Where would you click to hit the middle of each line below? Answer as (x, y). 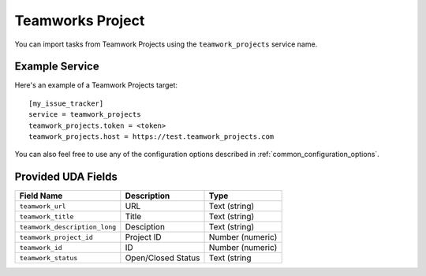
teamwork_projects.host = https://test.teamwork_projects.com (151, 137)
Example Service (57, 67)
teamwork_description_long (68, 227)
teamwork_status (49, 257)
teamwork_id (41, 247)
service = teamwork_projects (85, 115)
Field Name (41, 196)
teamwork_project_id (56, 237)
